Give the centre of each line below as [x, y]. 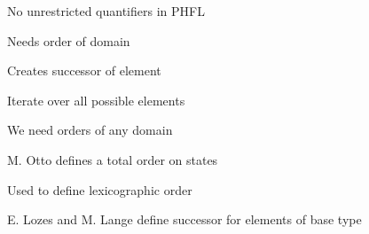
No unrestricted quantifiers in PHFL [106, 11]
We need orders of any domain [90, 130]
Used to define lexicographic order [100, 189]
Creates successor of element [84, 70]
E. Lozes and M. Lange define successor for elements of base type [184, 219]
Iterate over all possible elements [96, 100]
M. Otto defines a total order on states [113, 159]
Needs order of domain [69, 40]
